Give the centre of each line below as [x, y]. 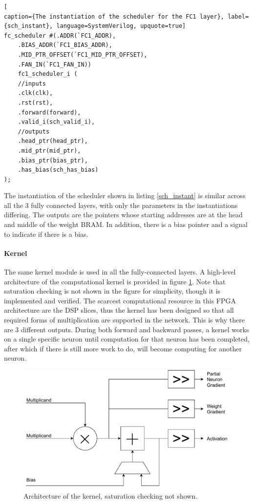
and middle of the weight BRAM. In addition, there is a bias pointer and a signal [126, 224]
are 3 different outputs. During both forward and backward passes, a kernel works [126, 329]
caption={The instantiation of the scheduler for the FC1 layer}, [114, 16]
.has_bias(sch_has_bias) [58, 170]
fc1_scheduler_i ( [48, 74]
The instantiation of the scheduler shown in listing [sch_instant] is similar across [125, 195]
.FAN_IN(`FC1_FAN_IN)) [54, 64]
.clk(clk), [35, 93]
